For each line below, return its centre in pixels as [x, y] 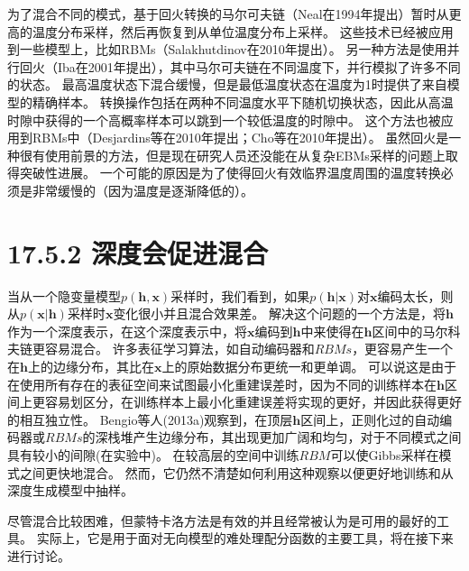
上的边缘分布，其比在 [91, 367]
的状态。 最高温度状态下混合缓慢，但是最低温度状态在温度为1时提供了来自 [227, 84]
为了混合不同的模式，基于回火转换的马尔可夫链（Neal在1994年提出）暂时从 [228, 14]
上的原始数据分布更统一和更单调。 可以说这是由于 [309, 367]
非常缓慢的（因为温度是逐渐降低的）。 [143, 190]
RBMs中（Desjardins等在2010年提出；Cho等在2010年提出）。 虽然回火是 [240, 138]
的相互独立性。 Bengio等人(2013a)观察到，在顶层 [150, 419]
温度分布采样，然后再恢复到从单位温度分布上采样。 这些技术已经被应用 [243, 31]
